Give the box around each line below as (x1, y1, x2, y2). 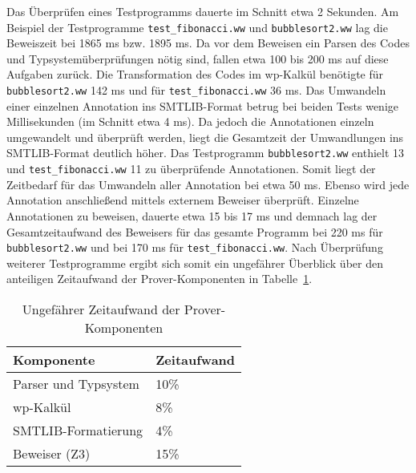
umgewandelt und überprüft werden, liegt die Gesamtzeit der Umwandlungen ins (6, 128, 404, 145)
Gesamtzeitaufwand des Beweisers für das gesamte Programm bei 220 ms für (6, 223, 383, 240)
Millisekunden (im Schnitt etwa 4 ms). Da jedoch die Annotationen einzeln (6, 113, 374, 130)
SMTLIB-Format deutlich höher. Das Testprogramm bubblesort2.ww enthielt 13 (6, 144, 405, 161)
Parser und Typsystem (13, 374, 139, 393)
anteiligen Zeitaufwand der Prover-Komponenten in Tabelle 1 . (6, 270, 313, 287)
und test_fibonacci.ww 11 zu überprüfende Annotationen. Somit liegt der (6, 160, 376, 177)
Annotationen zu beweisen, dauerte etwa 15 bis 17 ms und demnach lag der (6, 207, 378, 224)
